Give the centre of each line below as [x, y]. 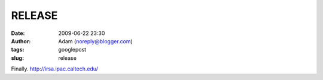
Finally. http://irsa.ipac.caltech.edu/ [55, 69]
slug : [17, 58]
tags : [18, 50]
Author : [21, 41]
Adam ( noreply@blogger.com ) [95, 41]
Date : [18, 33]
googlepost [72, 50]
